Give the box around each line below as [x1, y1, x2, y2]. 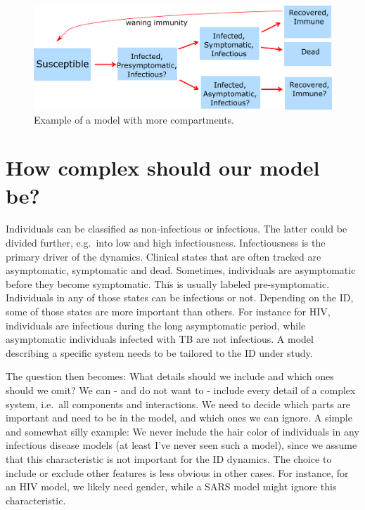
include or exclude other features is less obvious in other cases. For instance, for [6, 465, 349, 480]
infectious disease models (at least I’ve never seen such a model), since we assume [6, 438, 357, 452]
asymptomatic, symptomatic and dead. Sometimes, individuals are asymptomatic [6, 263, 356, 277]
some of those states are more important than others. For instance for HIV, [6, 304, 331, 319]
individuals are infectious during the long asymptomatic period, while [6, 318, 306, 332]
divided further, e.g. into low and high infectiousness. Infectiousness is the [6, 235, 326, 250]
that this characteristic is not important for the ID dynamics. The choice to [6, 451, 332, 466]
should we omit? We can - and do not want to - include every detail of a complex [6, 382, 356, 397]
